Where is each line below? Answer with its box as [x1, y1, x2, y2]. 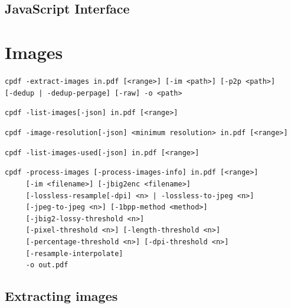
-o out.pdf [25, 261, 68, 270]
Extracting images [5, 287, 118, 305]
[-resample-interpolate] [25, 249, 123, 258]
